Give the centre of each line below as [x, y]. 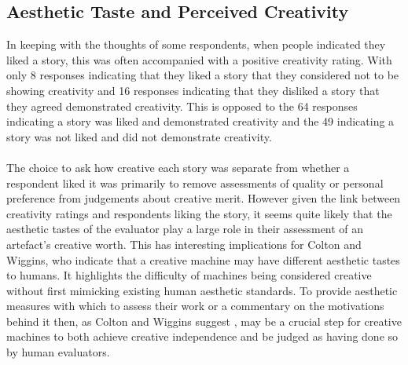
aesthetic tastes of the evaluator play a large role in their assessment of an [185, 229]
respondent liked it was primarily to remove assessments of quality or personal [195, 182]
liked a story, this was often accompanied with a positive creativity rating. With [199, 59]
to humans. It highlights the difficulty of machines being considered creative [189, 275]
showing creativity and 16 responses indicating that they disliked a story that [193, 90]
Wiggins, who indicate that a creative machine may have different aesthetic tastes [203, 259]
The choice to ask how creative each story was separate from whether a [178, 167]
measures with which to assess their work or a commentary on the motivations [195, 306]
